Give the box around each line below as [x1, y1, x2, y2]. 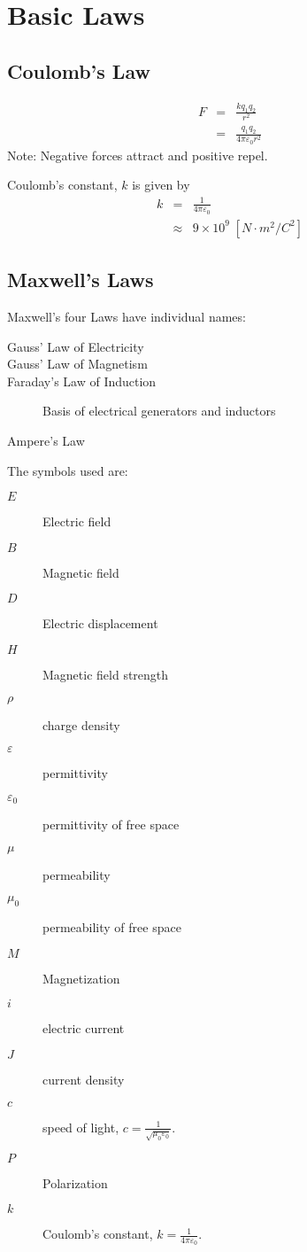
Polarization [42, 1173, 108, 1192]
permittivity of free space [42, 815, 180, 834]
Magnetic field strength [42, 665, 169, 683]
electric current [42, 1019, 125, 1038]
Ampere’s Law [7, 432, 85, 450]
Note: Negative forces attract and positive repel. [7, 145, 268, 164]
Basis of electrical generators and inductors [42, 401, 276, 420]
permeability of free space [42, 918, 181, 937]
